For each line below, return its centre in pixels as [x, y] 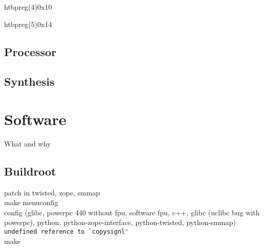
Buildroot [30, 171]
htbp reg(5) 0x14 [28, 24]
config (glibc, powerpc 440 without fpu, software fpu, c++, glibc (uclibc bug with [132, 212]
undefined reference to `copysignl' [67, 232]
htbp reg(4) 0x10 [28, 7]
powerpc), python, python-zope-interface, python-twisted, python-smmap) [120, 222]
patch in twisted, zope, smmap [52, 192]
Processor [30, 51]
